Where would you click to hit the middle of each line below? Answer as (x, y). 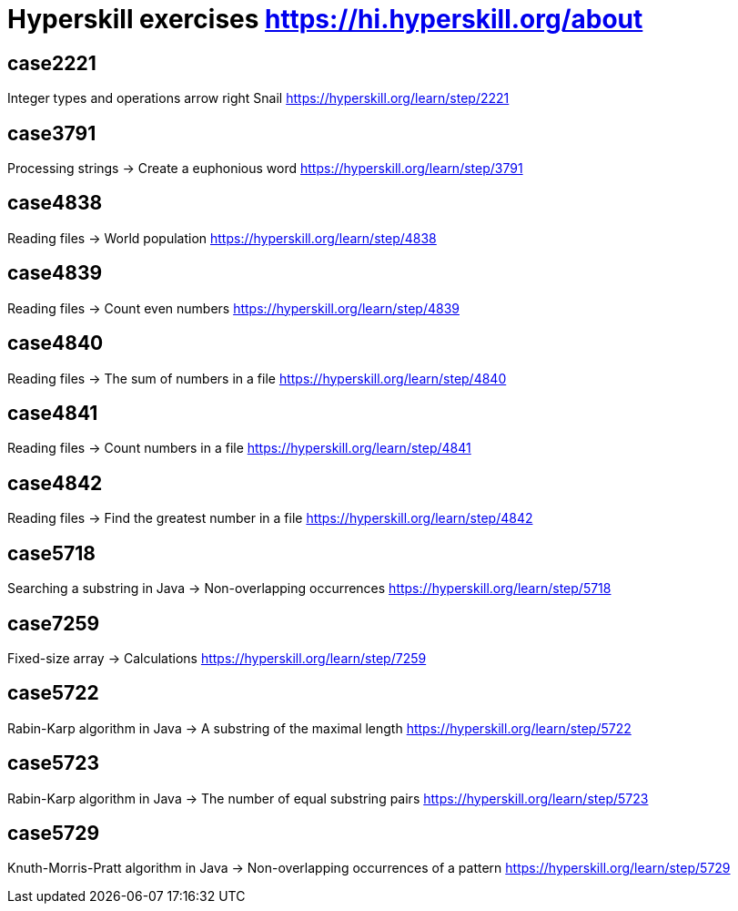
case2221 (52, 63)
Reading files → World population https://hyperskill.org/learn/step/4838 (222, 238)
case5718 (52, 553)
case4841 (53, 413)
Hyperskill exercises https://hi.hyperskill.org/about (325, 19)
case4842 (55, 483)
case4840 (56, 343)
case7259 (54, 623)
